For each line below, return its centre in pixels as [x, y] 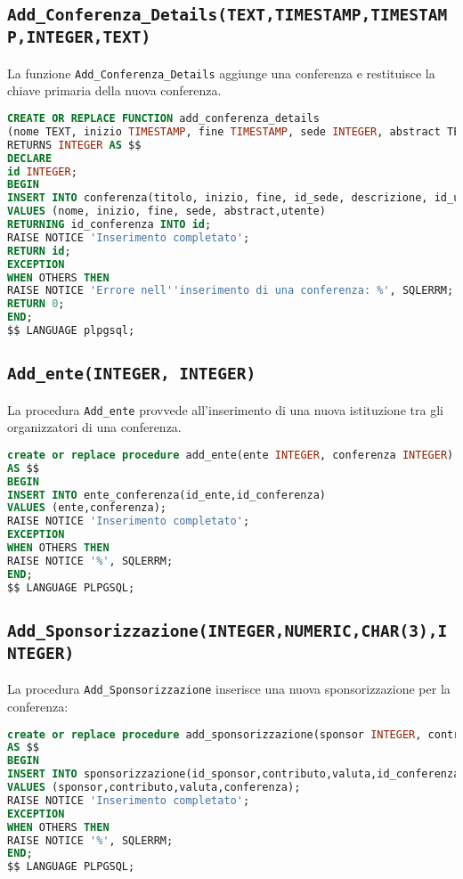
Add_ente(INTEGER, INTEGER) [132, 374]
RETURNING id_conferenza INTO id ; [110, 224]
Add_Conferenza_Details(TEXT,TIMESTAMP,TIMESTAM [227, 15]
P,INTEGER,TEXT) [79, 37]
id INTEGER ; [42, 171]
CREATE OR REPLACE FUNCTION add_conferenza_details [163, 118]
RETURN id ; [39, 251]
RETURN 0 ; [36, 304]
